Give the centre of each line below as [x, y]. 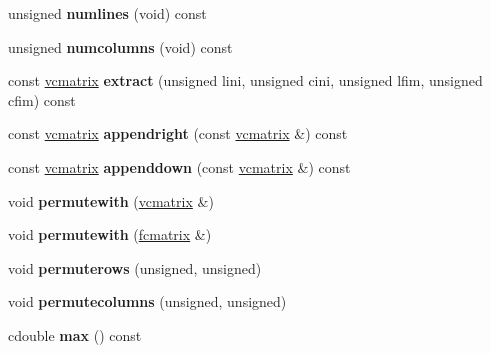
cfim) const [42, 99]
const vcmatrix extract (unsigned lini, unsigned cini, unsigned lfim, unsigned [245, 80]
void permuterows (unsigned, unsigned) [135, 267]
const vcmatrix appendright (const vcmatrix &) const [178, 133]
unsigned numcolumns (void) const [120, 46]
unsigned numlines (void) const [107, 13]
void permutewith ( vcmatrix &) [111, 200]
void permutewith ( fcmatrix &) [110, 234]
